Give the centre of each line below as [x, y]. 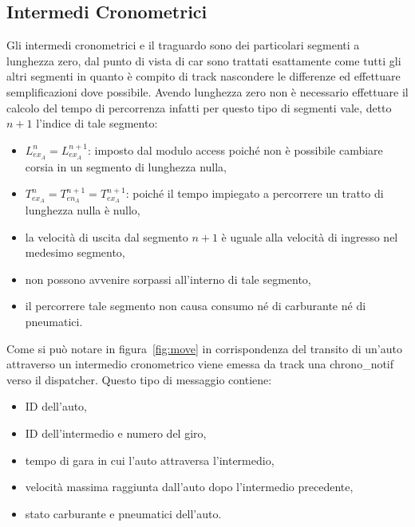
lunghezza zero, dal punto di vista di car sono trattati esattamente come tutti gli [204, 60]
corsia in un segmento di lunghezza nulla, [126, 166]
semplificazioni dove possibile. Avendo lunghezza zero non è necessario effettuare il [207, 91]
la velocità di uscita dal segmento [107, 236]
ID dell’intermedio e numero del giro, [116, 433]
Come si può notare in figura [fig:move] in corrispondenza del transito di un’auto [204, 348]
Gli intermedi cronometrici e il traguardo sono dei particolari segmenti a [183, 45]
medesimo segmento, [75, 252]
